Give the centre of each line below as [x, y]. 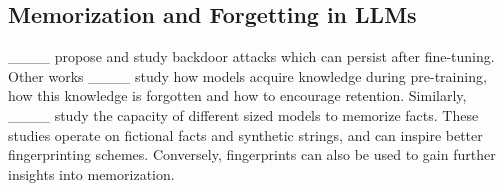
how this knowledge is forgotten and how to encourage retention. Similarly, [237, 95]
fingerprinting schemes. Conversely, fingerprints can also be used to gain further [252, 154]
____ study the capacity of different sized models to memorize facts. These [243, 114]
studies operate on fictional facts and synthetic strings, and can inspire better [245, 134]
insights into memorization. [91, 173]
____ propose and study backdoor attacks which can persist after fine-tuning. [251, 56]
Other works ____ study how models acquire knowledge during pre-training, [247, 75]
